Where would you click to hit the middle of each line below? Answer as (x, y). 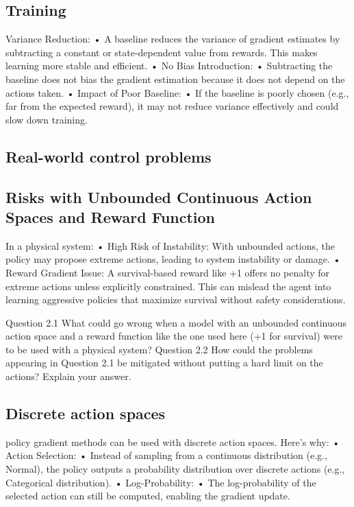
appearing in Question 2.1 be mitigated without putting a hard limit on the (164, 363)
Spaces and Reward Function (111, 216)
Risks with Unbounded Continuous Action (159, 197)
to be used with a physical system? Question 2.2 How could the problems (159, 349)
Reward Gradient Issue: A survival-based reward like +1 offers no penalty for (168, 272)
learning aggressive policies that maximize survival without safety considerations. (176, 299)
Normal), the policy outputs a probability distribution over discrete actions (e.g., (175, 469)
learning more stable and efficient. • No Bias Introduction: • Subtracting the (169, 66)
